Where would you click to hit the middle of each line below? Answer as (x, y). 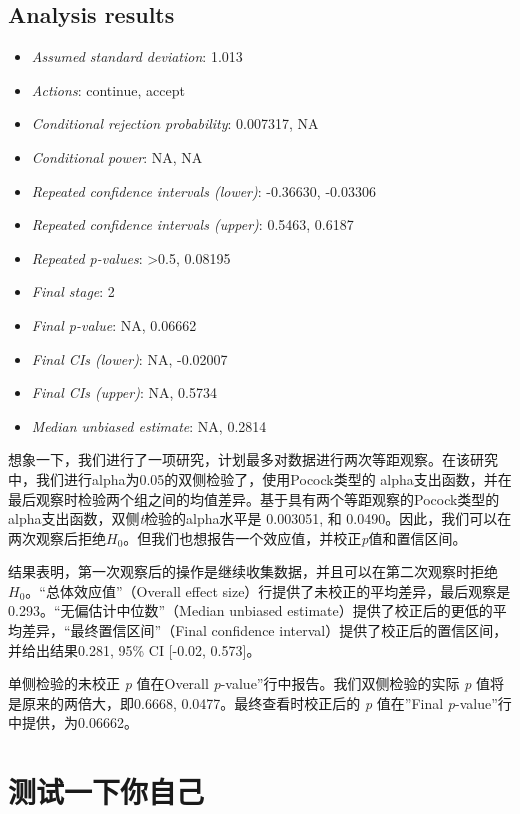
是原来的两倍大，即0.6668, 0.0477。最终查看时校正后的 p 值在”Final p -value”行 (260, 702)
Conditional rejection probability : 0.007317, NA (175, 123)
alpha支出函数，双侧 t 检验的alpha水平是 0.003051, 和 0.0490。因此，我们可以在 (260, 518)
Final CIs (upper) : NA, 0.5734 (124, 392)
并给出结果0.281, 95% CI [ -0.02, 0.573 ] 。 (134, 649)
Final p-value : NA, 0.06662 (114, 324)
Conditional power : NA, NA (117, 156)
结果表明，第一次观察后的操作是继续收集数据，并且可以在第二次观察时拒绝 (253, 571)
